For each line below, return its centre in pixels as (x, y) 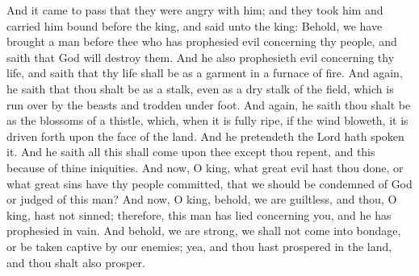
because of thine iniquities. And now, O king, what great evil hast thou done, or (205, 167)
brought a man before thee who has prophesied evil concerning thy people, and (202, 41)
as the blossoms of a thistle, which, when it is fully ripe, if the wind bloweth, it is (207, 120)
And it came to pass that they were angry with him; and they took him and (195, 10)
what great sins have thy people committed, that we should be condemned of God (209, 183)
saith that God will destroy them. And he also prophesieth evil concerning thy (201, 57)
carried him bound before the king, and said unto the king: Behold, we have (195, 25)
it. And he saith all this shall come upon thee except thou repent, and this (191, 152)
